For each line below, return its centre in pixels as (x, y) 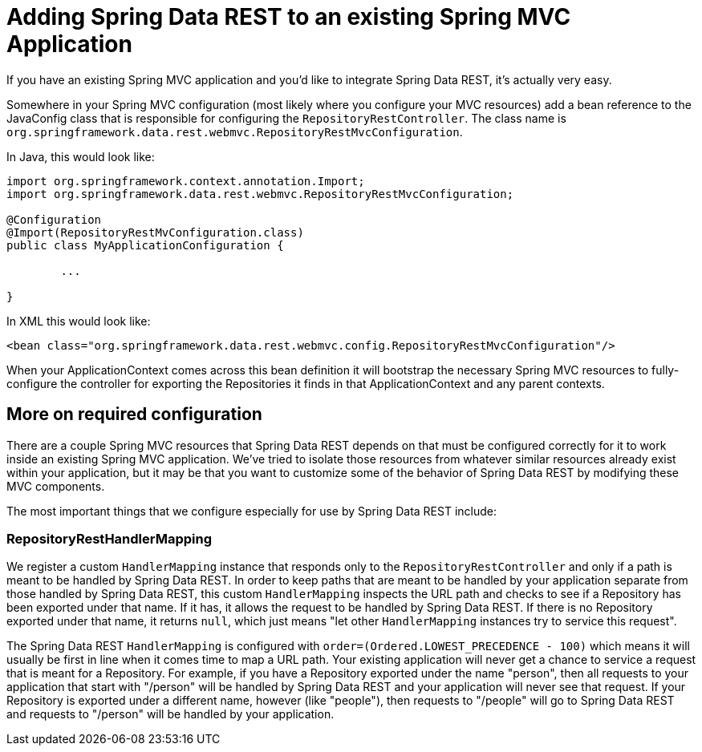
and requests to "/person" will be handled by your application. (170, 714)
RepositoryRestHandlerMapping (110, 538)
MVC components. (56, 486)
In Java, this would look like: (81, 156)
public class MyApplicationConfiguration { (145, 245)
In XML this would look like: (79, 321)
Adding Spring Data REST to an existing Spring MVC (289, 17)
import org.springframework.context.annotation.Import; (186, 181)
